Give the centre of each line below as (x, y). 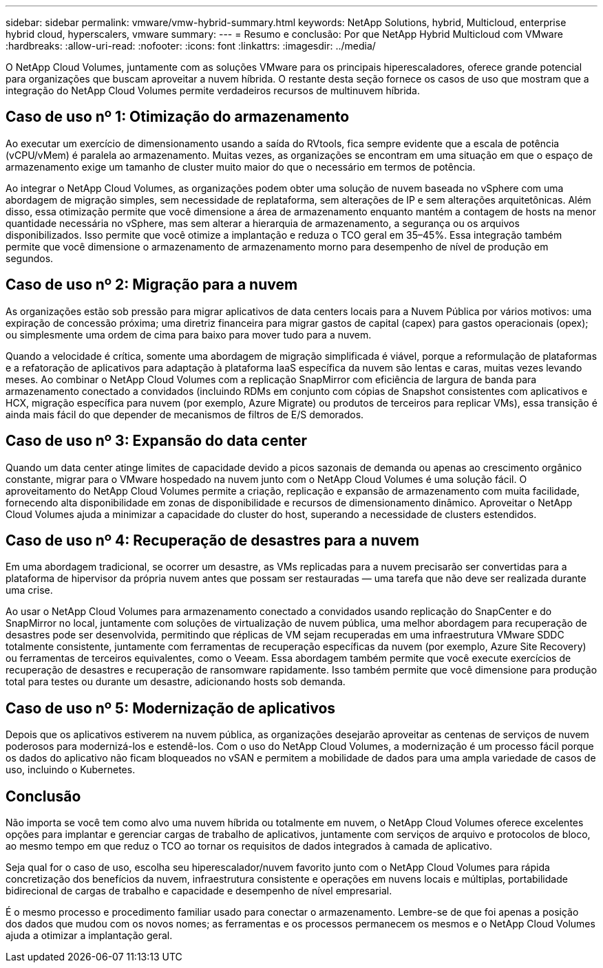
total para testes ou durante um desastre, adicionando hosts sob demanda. (176, 682)
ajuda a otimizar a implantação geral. (89, 936)
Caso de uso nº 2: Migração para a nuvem (152, 285)
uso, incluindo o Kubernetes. (71, 770)
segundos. (30, 258)
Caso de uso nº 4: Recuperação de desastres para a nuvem (212, 540)
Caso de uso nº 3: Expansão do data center (157, 441)
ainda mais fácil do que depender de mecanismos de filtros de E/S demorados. (185, 414)
